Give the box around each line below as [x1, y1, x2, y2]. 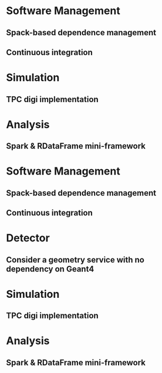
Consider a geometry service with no [6, 254, 145, 265]
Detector [6, 231, 50, 245]
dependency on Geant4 [6, 264, 95, 274]
